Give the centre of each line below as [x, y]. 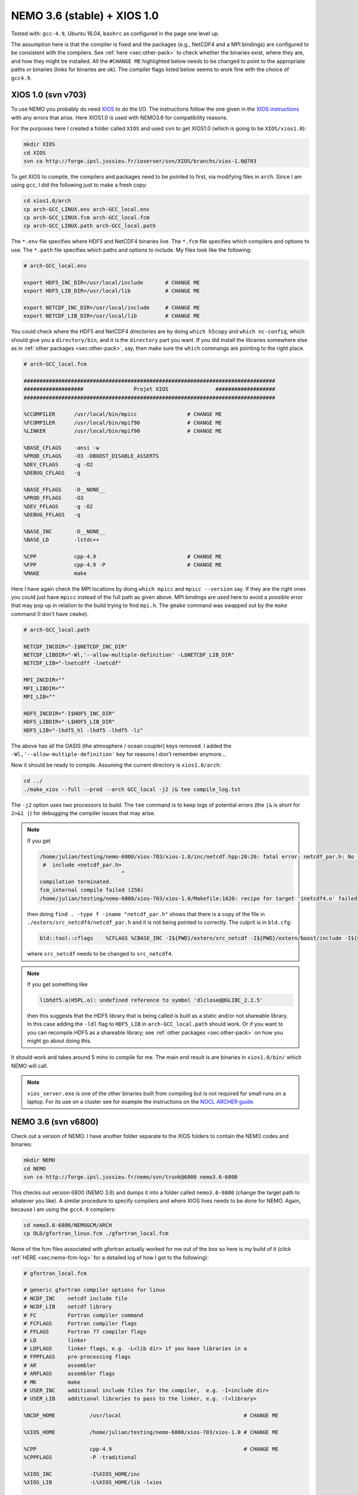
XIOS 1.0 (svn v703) [49, 95]
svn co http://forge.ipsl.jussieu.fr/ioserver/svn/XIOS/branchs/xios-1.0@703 [140, 161]
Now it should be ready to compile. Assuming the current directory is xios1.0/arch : [116, 765]
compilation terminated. [76, 881]
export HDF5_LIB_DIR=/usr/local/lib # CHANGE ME [112, 291]
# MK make [52, 1382]
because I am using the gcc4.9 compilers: [64, 1209]
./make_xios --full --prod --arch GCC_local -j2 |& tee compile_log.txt [132, 789]
